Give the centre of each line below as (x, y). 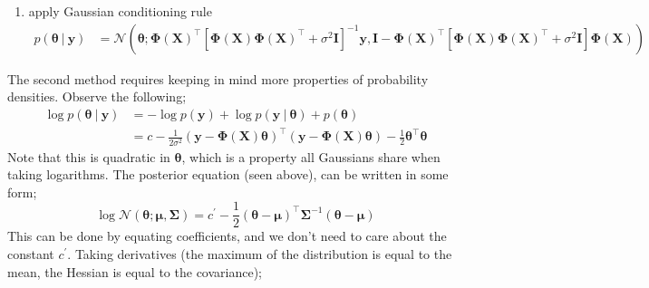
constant (31, 253)
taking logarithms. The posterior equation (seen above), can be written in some (228, 174)
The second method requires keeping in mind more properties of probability (218, 78)
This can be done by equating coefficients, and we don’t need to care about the (227, 236)
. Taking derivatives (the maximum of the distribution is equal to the (260, 253)
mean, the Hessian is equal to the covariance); (135, 271)
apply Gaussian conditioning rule (120, 11)
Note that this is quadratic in (89, 156)
